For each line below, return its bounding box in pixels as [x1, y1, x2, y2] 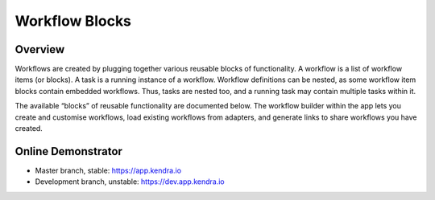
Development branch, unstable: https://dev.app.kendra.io [35, 177, 225, 186]
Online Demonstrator [14, 145, 122, 158]
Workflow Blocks [14, 12, 132, 30]
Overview [14, 43, 65, 56]
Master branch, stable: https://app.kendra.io [35, 165, 181, 175]
